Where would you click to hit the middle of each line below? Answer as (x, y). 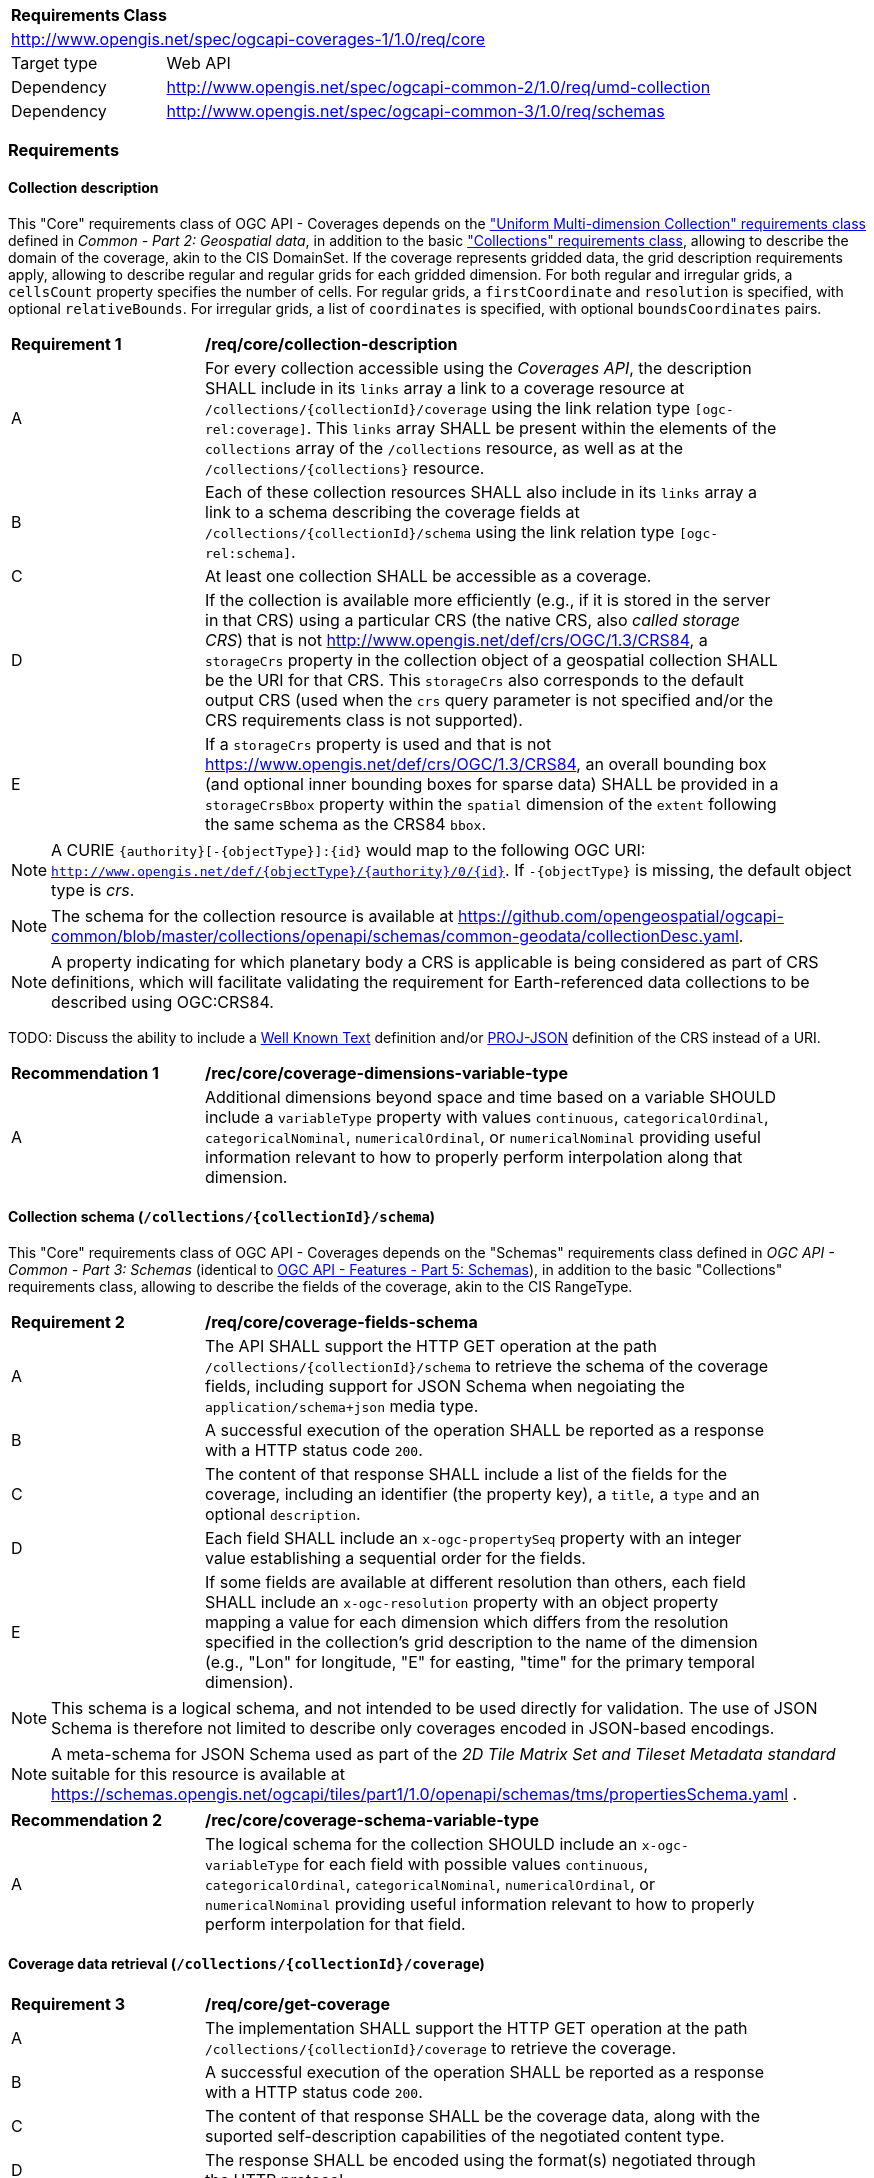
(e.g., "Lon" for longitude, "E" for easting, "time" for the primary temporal (480, 1661)
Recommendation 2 (86, 1819)
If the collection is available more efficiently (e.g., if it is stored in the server (488, 599)
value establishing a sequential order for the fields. (395, 1557)
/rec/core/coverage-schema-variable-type (372, 1819)
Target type (54, 63)
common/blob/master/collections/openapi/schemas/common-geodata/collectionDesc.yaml (395, 935)
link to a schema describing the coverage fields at (392, 511)
